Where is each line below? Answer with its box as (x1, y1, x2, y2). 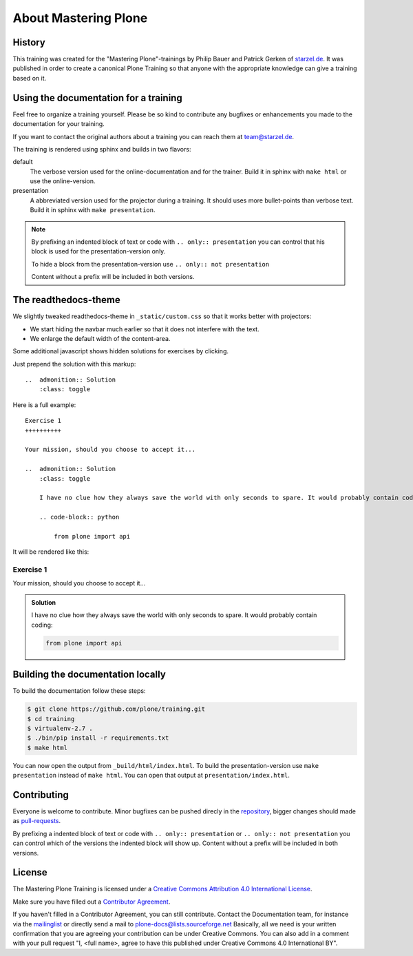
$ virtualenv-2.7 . (27, 724, 93, 732)
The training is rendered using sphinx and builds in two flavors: (12, 145, 191, 153)
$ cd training (27, 715, 75, 723)
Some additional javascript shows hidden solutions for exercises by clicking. (12, 347, 229, 355)
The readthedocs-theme (12, 294, 120, 306)
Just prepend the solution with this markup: (12, 360, 136, 368)
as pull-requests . (12, 817, 61, 825)
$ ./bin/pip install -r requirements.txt (27, 734, 169, 742)
